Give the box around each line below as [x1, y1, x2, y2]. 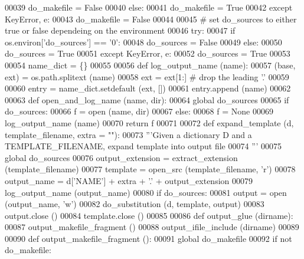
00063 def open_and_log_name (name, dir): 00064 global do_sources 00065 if [5, 93, 289, 106]
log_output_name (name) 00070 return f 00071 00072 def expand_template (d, [5, 116, 294, 129]
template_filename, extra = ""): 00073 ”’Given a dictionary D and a [5, 128, 252, 140]
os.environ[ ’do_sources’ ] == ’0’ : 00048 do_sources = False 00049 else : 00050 [5, 35, 282, 48]
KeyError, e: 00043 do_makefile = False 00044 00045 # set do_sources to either [5, 12, 297, 25]
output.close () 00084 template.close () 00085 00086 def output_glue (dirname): [5, 209, 293, 221]
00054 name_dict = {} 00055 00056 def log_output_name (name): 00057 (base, [5, 58, 296, 71]
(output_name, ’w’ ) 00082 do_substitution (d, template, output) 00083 [5, 198, 264, 210]
